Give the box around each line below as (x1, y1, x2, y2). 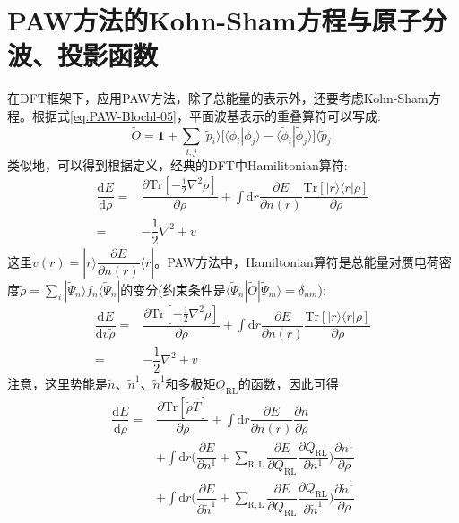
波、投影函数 (7, 37, 159, 73)
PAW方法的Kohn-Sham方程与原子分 (7, 2, 447, 39)
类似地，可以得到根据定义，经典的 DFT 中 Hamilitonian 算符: (7, 155, 348, 174)
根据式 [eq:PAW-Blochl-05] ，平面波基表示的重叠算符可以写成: (31, 106, 381, 124)
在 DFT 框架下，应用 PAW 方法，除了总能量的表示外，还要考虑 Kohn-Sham (7, 89, 429, 107)
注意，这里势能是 (7, 373, 108, 392)
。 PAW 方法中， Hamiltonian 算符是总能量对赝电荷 (154, 252, 439, 270)
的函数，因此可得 (238, 373, 339, 392)
